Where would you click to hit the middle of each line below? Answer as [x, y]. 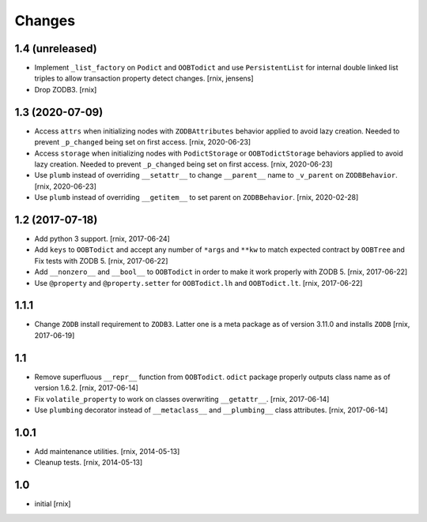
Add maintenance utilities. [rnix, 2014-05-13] [107, 451]
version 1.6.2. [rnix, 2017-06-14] [86, 388]
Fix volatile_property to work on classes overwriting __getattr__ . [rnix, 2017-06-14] [182, 399]
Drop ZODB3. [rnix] [66, 89]
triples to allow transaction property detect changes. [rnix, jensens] [144, 78]
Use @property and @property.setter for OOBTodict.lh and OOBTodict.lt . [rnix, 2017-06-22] [198, 283]
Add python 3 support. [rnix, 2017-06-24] [102, 238]
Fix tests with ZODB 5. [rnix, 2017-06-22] [101, 261]
